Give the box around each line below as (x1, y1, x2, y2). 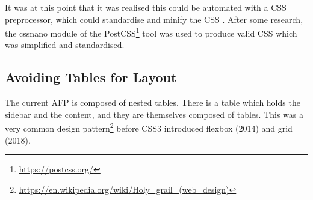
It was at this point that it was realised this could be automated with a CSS (5, 1, 287, 13)
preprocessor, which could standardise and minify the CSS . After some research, (5, 13, 303, 25)
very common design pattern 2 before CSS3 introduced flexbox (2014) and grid (5, 120, 293, 135)
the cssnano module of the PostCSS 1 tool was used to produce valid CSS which (5, 25, 297, 39)
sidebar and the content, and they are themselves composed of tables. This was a (5, 108, 304, 120)
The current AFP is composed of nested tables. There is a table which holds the (5, 96, 300, 109)
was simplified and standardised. (5, 38, 125, 51)
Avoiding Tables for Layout (5, 68, 177, 86)
